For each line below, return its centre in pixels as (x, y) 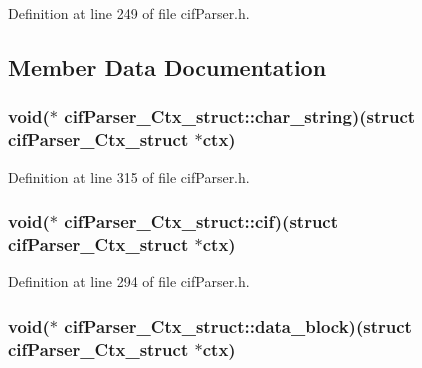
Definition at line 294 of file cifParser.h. (129, 281)
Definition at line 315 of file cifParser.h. (129, 176)
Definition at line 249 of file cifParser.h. (129, 13)
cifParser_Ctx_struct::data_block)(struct (238, 325)
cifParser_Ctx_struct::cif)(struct (201, 221)
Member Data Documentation (167, 66)
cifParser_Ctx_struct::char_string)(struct (240, 116)
